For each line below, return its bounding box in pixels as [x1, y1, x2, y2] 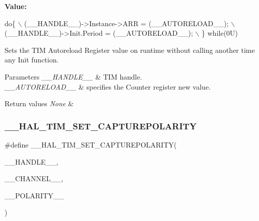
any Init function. [5, 54, 59, 65]
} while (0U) [202, 28, 238, 38]
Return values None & [5, 98, 74, 109]
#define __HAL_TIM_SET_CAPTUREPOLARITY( [5, 139, 177, 150]
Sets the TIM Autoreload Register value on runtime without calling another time [5, 44, 255, 55]
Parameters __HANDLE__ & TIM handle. [5, 71, 142, 82]
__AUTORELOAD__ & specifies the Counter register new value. [5, 81, 211, 92]
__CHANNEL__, [5, 173, 63, 184]
